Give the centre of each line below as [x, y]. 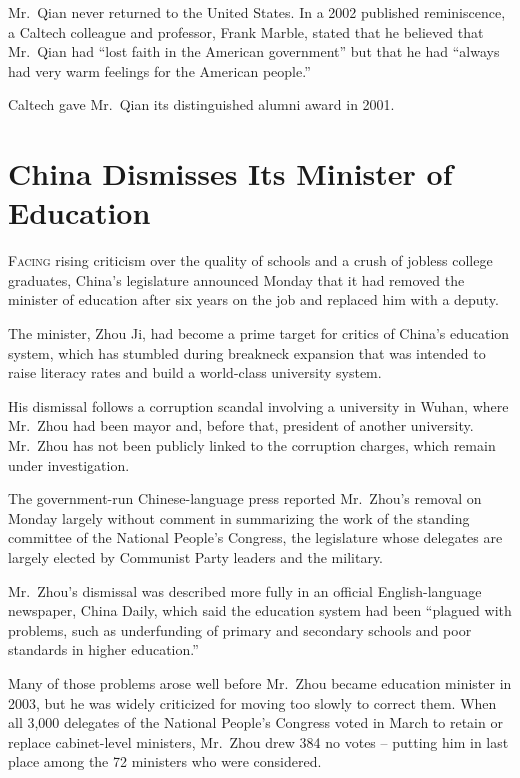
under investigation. [69, 464]
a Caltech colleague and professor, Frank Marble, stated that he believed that [246, 31]
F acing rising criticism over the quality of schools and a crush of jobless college [250, 260]
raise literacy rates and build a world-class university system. [195, 372]
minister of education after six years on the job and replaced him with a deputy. [253, 299]
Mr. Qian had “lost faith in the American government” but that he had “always [254, 51]
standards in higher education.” [103, 649]
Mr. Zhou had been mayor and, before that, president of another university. [241, 425]
